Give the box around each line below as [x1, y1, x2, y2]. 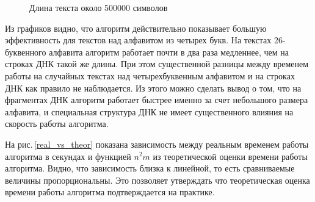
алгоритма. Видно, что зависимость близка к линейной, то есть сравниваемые [5, 162, 295, 175]
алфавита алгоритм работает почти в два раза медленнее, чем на [49, 45, 289, 58]
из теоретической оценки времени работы [153, 150, 308, 162]
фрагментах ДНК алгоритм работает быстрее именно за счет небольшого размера [5, 93, 308, 106]
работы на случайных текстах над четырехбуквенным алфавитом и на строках [5, 69, 295, 82]
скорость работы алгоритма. [5, 117, 109, 130]
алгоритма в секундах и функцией [5, 150, 131, 162]
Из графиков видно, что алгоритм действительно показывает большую [5, 21, 267, 34]
